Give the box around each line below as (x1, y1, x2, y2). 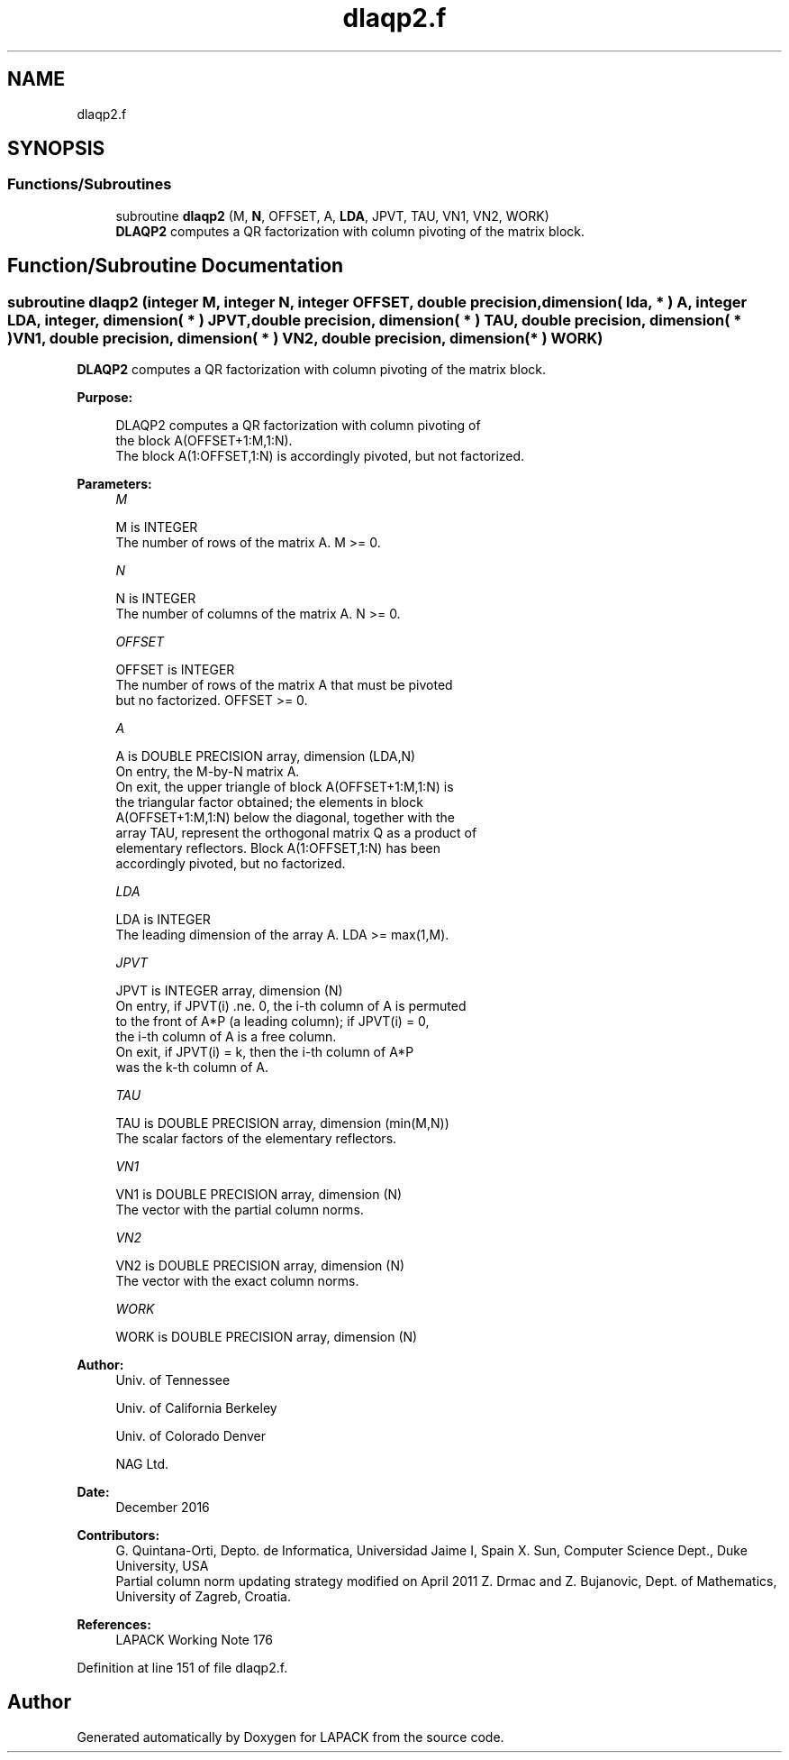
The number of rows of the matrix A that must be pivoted (115, 677, 453, 693)
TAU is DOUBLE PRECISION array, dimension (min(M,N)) (115, 1115, 449, 1132)
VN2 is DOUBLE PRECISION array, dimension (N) (115, 1258, 405, 1274)
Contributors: (77, 1527, 160, 1544)
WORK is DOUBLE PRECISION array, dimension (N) (115, 1329, 418, 1345)
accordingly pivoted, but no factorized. (115, 856, 346, 872)
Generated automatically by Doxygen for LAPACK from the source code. (77, 1728, 504, 1745)
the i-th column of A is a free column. (115, 1029, 337, 1045)
